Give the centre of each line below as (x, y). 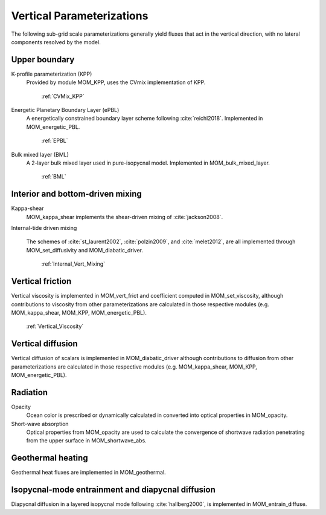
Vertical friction (41, 281)
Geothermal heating (50, 458)
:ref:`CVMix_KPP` (63, 96)
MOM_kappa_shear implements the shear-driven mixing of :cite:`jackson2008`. (125, 217)
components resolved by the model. (56, 42)
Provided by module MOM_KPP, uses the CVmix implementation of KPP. (116, 82)
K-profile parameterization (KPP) (52, 74)
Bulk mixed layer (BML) (40, 154)
